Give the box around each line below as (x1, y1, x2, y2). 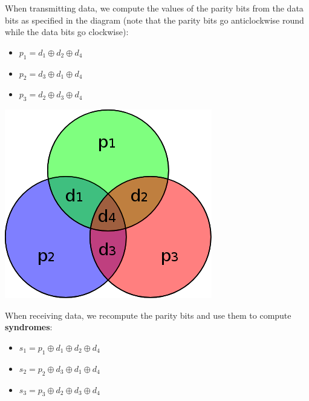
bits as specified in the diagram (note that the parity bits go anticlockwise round (5, 13, 304, 26)
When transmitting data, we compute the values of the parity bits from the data (5, 2, 304, 14)
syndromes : (5, 321, 53, 333)
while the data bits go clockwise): (5, 25, 129, 38)
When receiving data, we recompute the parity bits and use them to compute (5, 308, 291, 321)
